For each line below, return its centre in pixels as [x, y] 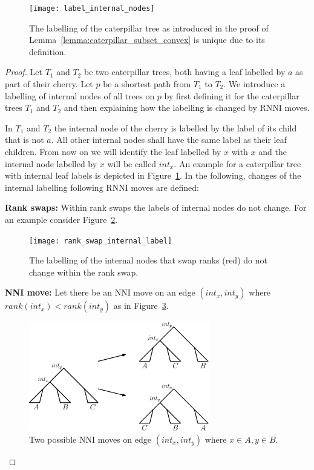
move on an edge [164, 292]
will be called [132, 163]
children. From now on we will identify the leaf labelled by [113, 151]
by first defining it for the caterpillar [232, 95]
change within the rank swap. [84, 272]
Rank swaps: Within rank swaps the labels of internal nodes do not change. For [156, 207]
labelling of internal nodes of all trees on [80, 95]
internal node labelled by [51, 163]
